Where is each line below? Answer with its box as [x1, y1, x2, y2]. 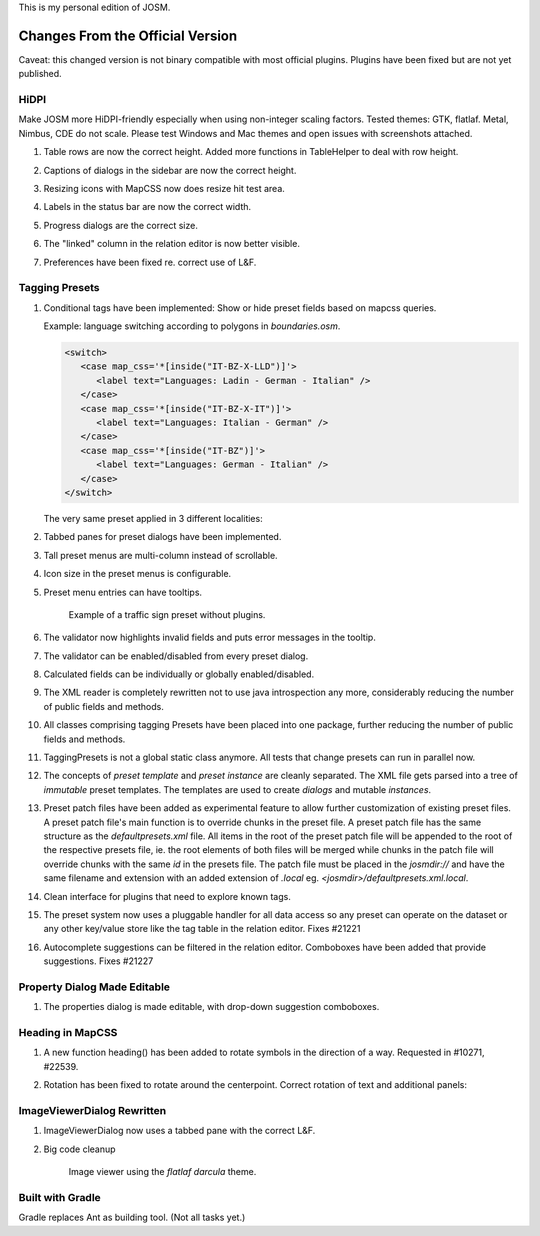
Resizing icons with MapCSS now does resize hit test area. [43, 183, 285, 194]
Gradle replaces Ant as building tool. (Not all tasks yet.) [18, 1211, 246, 1224]
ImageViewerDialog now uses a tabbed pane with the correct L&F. [43, 1125, 316, 1137]
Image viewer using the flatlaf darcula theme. [68, 1166, 257, 1178]
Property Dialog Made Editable [18, 980, 170, 994]
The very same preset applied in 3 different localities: [43, 512, 264, 524]
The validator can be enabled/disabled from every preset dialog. [43, 650, 309, 662]
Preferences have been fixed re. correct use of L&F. [43, 256, 257, 268]
